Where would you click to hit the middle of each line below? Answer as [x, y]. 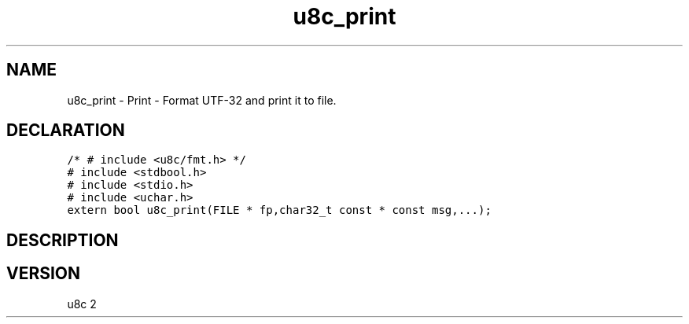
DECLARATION [66, 131]
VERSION [44, 274]
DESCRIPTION [63, 240]
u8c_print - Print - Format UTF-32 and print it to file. [202, 100]
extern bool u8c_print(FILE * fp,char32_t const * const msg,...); [279, 210]
